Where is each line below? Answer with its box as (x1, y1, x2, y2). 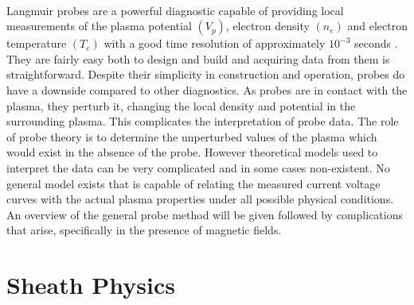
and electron (347, 17, 408, 34)
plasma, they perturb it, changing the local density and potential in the (6, 97, 356, 114)
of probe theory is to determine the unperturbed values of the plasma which (6, 128, 377, 145)
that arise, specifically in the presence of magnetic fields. (6, 222, 282, 238)
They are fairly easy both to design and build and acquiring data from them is (6, 50, 390, 67)
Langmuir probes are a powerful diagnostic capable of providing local (6, 2, 344, 18)
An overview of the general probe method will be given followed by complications (6, 206, 403, 222)
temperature (6, 35, 67, 52)
